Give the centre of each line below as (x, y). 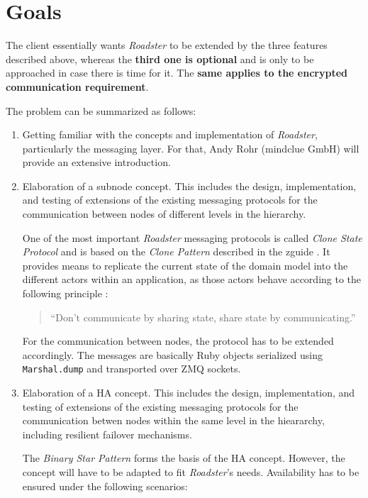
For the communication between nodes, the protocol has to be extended (178, 341)
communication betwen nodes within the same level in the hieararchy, (173, 420)
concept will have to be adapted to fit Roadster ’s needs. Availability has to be (191, 472)
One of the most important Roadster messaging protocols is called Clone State (192, 237)
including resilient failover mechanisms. (107, 434)
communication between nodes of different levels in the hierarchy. (164, 214)
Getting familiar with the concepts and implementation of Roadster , (170, 134)
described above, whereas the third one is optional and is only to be (160, 59)
